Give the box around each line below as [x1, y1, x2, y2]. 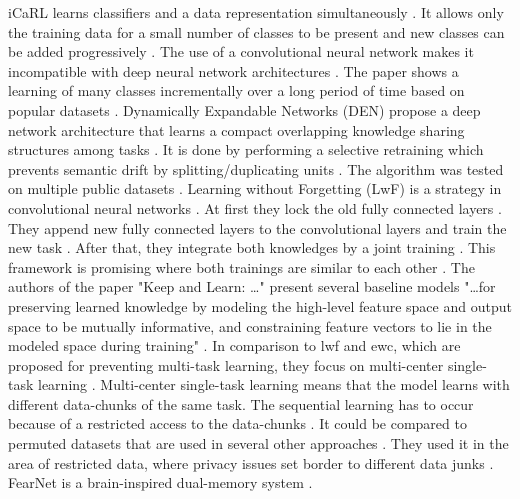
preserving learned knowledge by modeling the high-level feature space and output [8, 295, 512, 316]
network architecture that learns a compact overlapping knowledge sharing [8, 119, 465, 140]
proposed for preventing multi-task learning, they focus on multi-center [8, 354, 444, 375]
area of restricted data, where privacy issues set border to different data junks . [8, 452, 494, 473]
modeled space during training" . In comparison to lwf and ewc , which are [8, 335, 461, 356]
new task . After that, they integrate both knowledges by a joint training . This [8, 237, 496, 258]
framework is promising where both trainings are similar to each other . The [8, 256, 475, 277]
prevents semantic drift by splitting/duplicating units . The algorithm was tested [8, 158, 504, 179]
